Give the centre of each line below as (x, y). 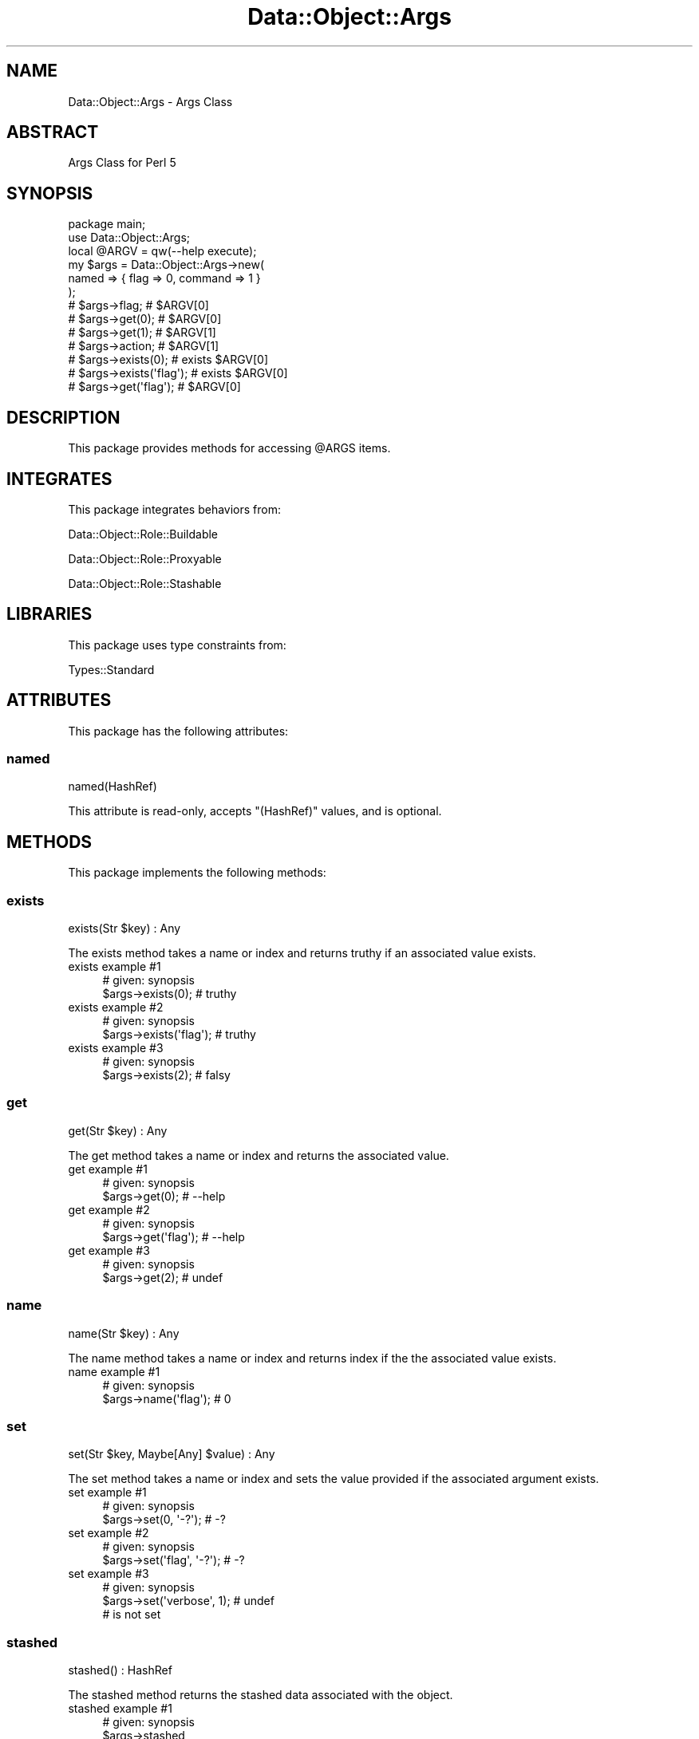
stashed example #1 (120, 1708)
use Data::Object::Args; (129, 238)
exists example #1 (115, 966)
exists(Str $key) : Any (124, 928)
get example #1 (108, 1169)
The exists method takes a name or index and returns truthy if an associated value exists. (302, 953)
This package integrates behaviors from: (174, 509)
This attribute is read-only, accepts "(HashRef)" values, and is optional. (255, 811)
